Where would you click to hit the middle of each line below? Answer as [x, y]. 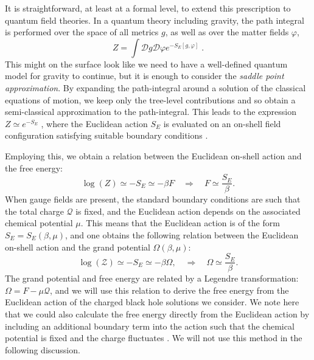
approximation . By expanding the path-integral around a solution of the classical [155, 87]
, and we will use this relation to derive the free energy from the [169, 290]
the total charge [34, 211]
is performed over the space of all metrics [82, 32]
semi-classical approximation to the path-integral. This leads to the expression [151, 112]
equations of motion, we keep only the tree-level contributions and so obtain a [150, 99]
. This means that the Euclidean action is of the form [180, 223]
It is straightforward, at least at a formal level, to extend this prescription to [148, 8]
